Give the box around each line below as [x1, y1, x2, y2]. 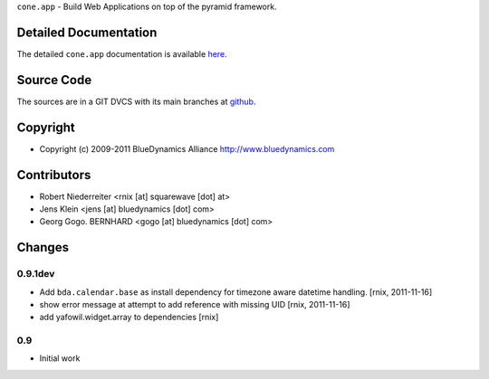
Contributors [16, 167, 91, 183]
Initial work [39, 353, 81, 364]
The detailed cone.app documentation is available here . [16, 48, 227, 59]
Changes [16, 240, 70, 255]
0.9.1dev [16, 268, 55, 280]
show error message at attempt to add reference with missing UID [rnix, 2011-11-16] [39, 298, 350, 309]
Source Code [16, 72, 92, 88]
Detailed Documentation [16, 24, 158, 40]
